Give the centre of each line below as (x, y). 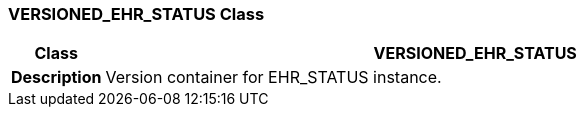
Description (56, 77)
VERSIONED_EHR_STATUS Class (136, 14)
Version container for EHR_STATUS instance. (273, 77)
